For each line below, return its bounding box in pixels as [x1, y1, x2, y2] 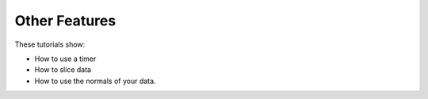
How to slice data [34, 65, 91, 74]
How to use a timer [34, 54, 97, 63]
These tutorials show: [14, 40, 86, 49]
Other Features [14, 12, 117, 29]
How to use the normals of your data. [34, 76, 156, 86]
